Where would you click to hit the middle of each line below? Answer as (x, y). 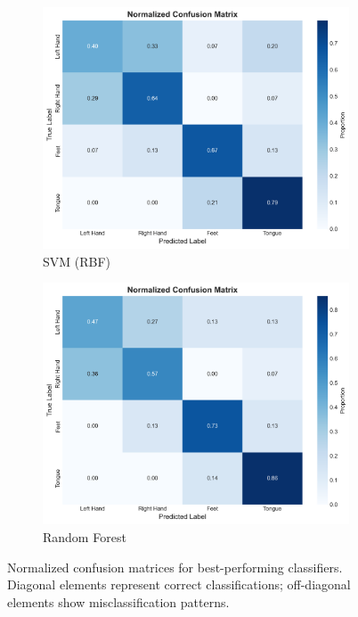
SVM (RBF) (77, 261)
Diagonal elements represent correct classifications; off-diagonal (179, 584)
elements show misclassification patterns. (118, 601)
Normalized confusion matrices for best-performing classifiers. (175, 567)
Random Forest (85, 536)
